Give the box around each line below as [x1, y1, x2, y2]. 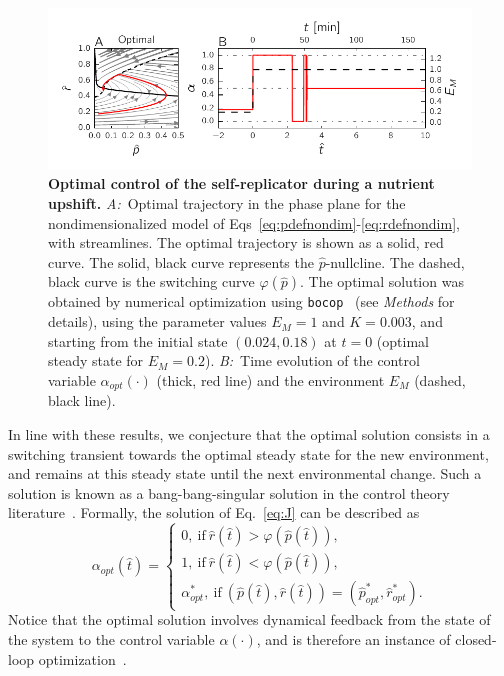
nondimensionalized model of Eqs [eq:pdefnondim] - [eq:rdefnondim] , [48, 212, 460, 233]
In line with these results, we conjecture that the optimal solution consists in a [8, 423, 490, 444]
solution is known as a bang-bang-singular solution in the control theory [8, 482, 450, 503]
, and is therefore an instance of [256, 629, 451, 650]
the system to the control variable [8, 629, 215, 650]
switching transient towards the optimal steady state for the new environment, [8, 443, 489, 464]
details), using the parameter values [48, 311, 267, 332]
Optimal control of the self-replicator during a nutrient [48, 173, 435, 194]
